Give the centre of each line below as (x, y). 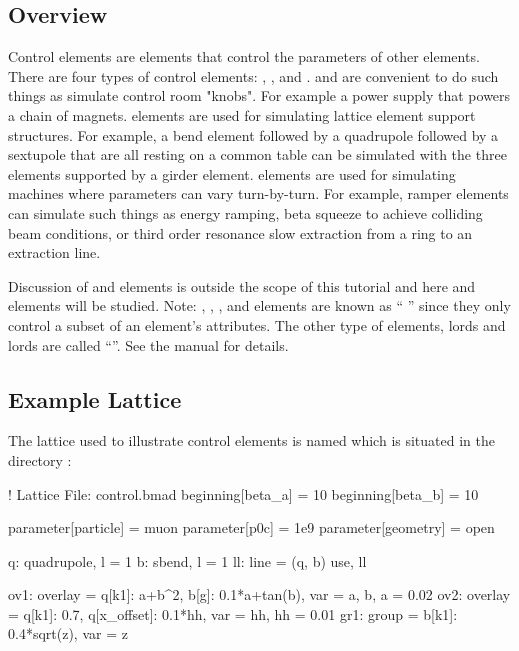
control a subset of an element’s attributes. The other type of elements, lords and (257, 324)
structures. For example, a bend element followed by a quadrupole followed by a (253, 134)
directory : (40, 459)
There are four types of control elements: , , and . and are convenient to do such (253, 75)
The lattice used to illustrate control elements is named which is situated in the (251, 440)
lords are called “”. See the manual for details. (148, 344)
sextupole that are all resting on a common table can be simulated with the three (257, 154)
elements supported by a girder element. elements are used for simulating (232, 173)
